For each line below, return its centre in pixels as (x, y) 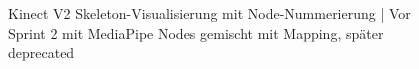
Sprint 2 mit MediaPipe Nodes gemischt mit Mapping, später (196, 32)
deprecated (41, 52)
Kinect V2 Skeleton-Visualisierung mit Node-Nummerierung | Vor (209, 13)
